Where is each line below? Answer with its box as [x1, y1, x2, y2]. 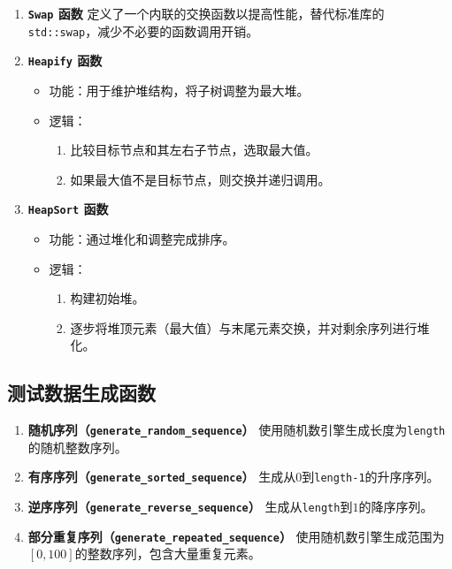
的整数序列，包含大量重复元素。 [74, 544, 261, 563]
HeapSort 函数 [27, 200, 109, 218]
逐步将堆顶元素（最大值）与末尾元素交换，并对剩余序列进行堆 [70, 318, 430, 337]
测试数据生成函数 [7, 379, 156, 406]
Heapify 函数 [27, 51, 103, 70]
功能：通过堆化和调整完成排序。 [49, 230, 235, 247]
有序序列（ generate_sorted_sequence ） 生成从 [27, 467, 296, 486]
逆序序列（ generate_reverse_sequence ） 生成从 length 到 [27, 497, 353, 516]
